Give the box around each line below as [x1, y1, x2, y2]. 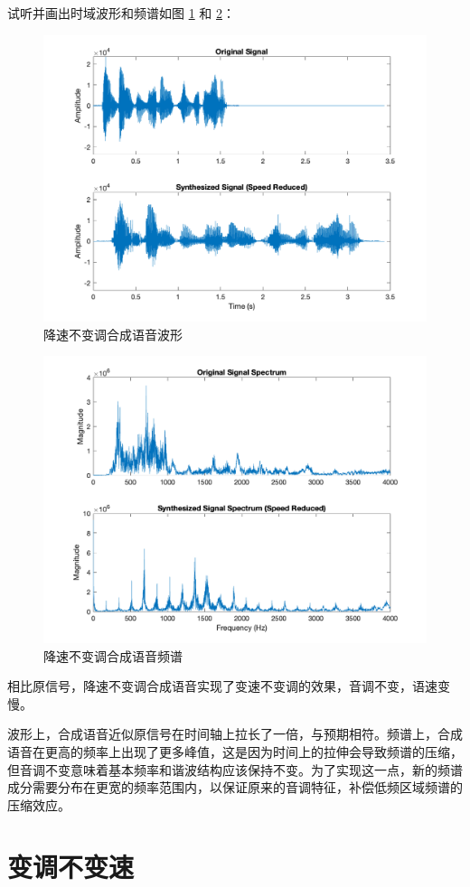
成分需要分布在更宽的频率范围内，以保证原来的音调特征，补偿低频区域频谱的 [7, 778, 463, 797]
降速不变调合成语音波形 [43, 324, 183, 343]
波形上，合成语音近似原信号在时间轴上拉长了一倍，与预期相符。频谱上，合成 [7, 724, 463, 743]
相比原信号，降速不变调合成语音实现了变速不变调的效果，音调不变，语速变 [7, 677, 450, 696]
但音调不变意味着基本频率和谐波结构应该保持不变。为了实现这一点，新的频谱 [7, 760, 463, 779]
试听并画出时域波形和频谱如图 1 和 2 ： [7, 4, 235, 22]
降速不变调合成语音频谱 [43, 646, 183, 665]
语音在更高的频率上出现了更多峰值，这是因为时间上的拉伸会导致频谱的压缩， [7, 742, 463, 761]
